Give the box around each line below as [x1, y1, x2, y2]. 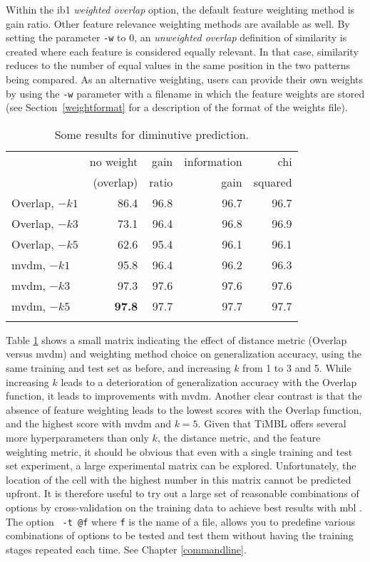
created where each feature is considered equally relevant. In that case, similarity [6, 43, 359, 58]
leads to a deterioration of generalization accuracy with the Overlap [61, 374, 357, 389]
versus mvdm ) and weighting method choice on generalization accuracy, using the [6, 346, 361, 361]
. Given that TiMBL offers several [197, 416, 346, 431]
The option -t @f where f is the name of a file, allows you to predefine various [6, 514, 356, 529]
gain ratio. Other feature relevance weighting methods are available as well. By [6, 16, 350, 31]
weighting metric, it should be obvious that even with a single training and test [6, 444, 353, 459]
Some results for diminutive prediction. [54, 125, 249, 142]
